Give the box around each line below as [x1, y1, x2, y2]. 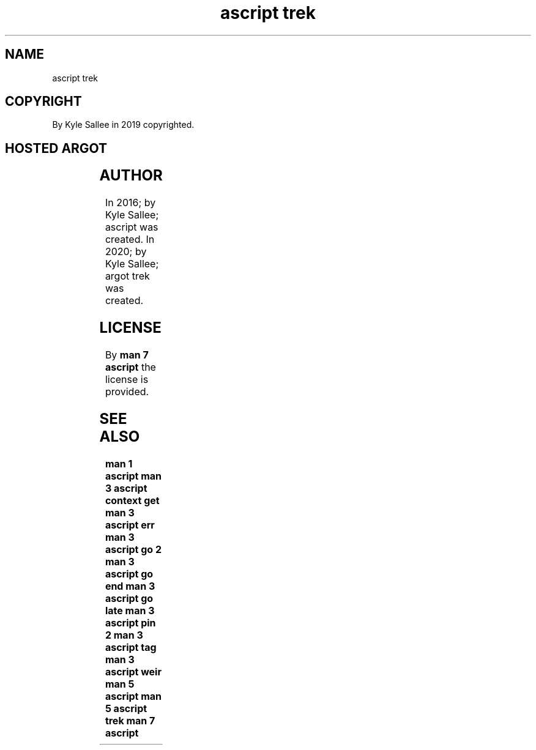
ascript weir [105, 665, 162, 678]
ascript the [105, 361, 156, 373]
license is [105, 373, 149, 385]
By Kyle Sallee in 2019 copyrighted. [52, 119, 195, 130]
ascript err [105, 518, 155, 531]
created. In [105, 233, 155, 246]
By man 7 [105, 349, 149, 361]
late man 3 [105, 604, 155, 617]
